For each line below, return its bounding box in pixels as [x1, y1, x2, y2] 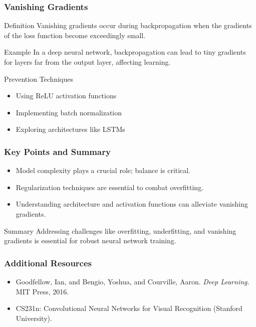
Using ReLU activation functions [16, 90, 117, 101]
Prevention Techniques [4, 73, 73, 84]
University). [16, 312, 52, 323]
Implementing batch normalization [16, 107, 122, 117]
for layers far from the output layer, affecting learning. [4, 57, 171, 67]
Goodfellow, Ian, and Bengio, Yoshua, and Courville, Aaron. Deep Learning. [16, 276, 249, 286]
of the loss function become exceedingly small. [4, 30, 146, 40]
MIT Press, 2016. [16, 286, 69, 296]
